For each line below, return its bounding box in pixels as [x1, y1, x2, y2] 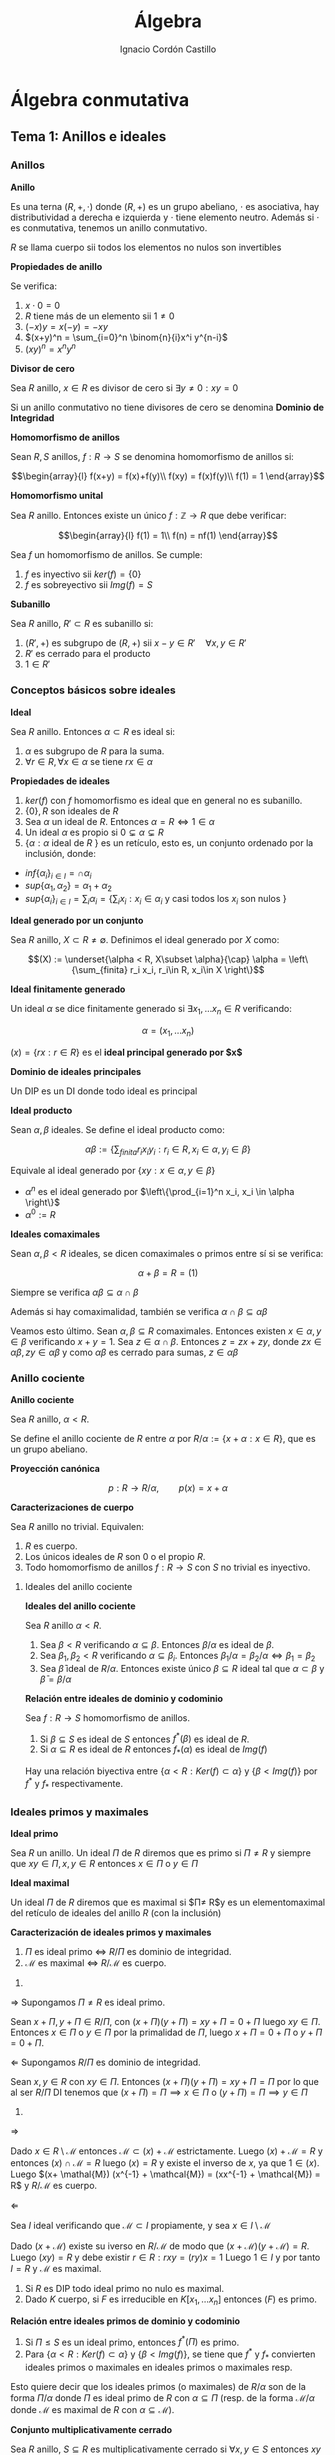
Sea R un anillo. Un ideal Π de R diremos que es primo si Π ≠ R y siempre [10, 1846, 312, 1859]
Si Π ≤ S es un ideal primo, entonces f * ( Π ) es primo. [24, 2334, 240, 2348]
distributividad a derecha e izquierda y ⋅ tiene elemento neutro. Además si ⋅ [10, 211, 320, 223]
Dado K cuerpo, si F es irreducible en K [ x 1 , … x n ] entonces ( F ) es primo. [24, 2293, 318, 2307]
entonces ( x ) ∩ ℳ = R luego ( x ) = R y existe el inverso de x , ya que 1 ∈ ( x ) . [10, 2156, 320, 2169]
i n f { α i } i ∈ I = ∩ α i [24, 866, 92, 881]
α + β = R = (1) [137, 1266, 199, 1279]
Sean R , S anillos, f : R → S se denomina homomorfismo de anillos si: [10, 451, 295, 463]
